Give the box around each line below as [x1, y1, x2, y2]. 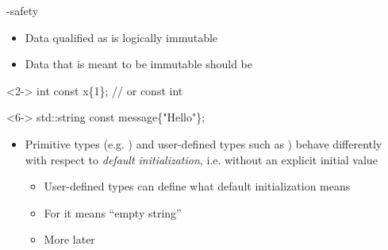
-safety [6, 2, 39, 18]
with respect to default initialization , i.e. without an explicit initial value [25, 151, 378, 167]
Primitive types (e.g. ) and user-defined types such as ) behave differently [25, 135, 382, 152]
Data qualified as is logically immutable [25, 29, 218, 45]
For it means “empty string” [44, 204, 182, 221]
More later [44, 231, 95, 248]
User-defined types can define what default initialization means [44, 178, 351, 194]
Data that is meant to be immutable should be [25, 56, 252, 72]
